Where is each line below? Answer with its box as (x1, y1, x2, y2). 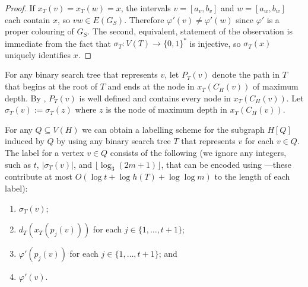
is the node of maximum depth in (106, 103, 227, 116)
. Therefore (124, 13, 164, 25)
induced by (5, 135, 45, 147)
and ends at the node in (107, 80, 195, 93)
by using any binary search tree (56, 135, 171, 147)
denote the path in (212, 68, 280, 81)
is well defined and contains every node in (79, 91, 231, 104)
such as (5, 158, 31, 170)
